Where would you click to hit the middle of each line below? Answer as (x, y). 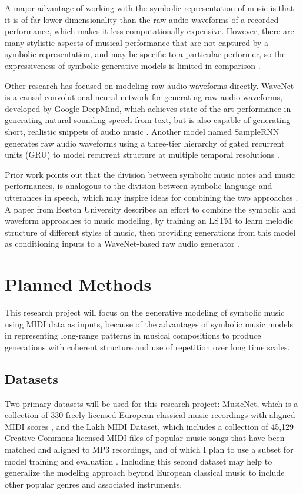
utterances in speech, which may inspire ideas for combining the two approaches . (151, 197)
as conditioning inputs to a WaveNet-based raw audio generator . (122, 243)
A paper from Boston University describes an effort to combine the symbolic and (151, 209)
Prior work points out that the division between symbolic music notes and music (150, 174)
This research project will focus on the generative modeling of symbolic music (145, 312)
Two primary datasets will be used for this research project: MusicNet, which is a (151, 403)
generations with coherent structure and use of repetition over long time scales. (147, 347)
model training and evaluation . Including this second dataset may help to (139, 461)
